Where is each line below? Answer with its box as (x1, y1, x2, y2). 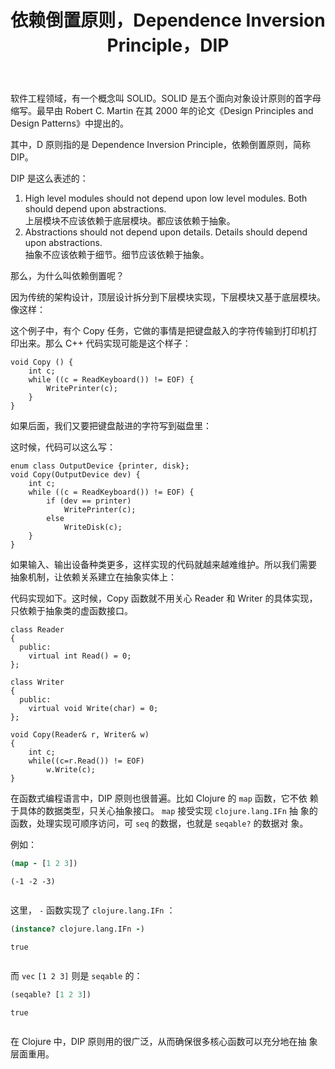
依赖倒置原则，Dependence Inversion (10, 9, 326, 32)
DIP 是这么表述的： (10, 172, 89, 185)
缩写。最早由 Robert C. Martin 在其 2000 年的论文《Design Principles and (10, 105, 314, 117)
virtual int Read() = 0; (28, 651, 132, 661)
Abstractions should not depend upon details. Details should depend (24, 226, 308, 238)
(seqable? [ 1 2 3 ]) (10, 989, 92, 1000)
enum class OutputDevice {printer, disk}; (10, 461, 190, 471)
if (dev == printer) (46, 496, 132, 506)
